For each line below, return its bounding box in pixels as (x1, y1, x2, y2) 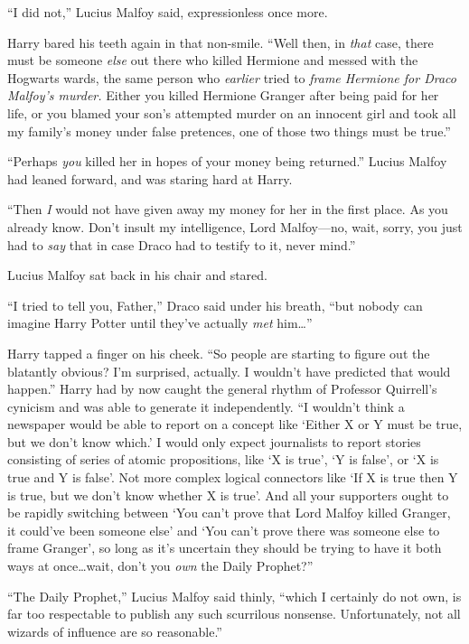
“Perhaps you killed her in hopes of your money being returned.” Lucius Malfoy (7, 152, 447, 171)
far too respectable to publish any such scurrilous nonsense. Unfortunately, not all (7, 604, 461, 623)
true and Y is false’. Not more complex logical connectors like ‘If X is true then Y (7, 468, 458, 487)
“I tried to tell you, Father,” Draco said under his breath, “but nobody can (7, 295, 423, 314)
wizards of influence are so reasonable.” (7, 621, 222, 640)
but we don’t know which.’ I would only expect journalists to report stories (7, 432, 421, 451)
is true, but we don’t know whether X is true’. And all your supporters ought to (7, 485, 449, 504)
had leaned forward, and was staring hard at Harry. (7, 169, 293, 188)
